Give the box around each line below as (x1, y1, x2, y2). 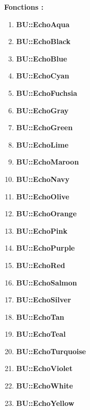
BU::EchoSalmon (16, 277, 77, 288)
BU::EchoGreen (16, 122, 73, 133)
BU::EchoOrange (16, 208, 77, 219)
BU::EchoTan (16, 311, 64, 322)
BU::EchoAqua (16, 18, 70, 29)
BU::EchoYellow (16, 397, 75, 408)
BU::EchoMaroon (16, 156, 79, 167)
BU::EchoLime (16, 139, 69, 150)
